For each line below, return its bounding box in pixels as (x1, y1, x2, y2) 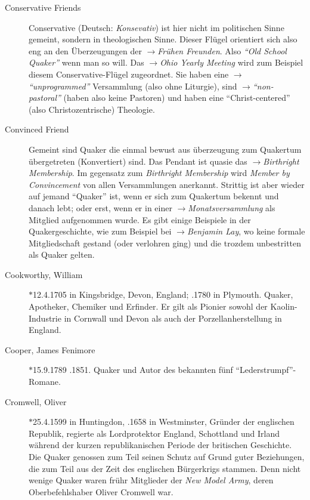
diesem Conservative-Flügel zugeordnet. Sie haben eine (29, 67, 229, 80)
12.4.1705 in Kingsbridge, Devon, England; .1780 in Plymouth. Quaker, (33, 288, 293, 301)
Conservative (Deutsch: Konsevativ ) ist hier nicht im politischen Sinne (29, 21, 284, 33)
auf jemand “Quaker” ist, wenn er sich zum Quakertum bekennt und (29, 190, 279, 202)
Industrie (29, 311, 61, 324)
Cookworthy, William (5, 268, 83, 280)
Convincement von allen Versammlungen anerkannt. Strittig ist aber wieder (29, 178, 305, 190)
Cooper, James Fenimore (5, 343, 95, 356)
